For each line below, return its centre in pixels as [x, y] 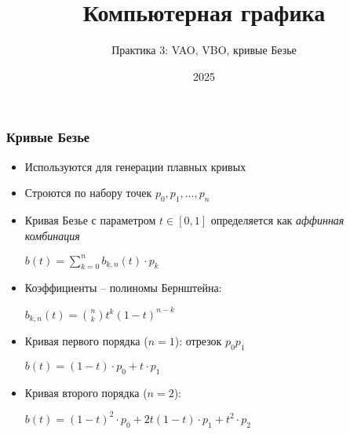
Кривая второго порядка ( [86, 392]
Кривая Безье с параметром [90, 220]
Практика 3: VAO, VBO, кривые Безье [204, 50]
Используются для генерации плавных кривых [135, 166]
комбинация [52, 235]
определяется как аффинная [277, 220]
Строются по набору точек [88, 193]
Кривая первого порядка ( [86, 341]
